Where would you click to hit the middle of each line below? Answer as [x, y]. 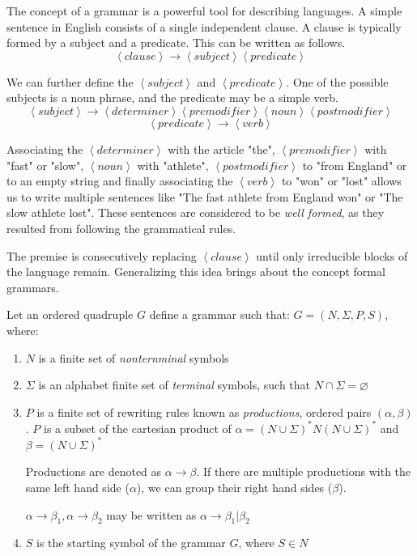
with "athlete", [173, 165]
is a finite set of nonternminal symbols [134, 357]
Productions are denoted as [94, 471]
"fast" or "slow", [45, 165]
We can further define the [70, 81]
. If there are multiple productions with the [304, 471]
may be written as [151, 514]
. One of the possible [337, 81]
